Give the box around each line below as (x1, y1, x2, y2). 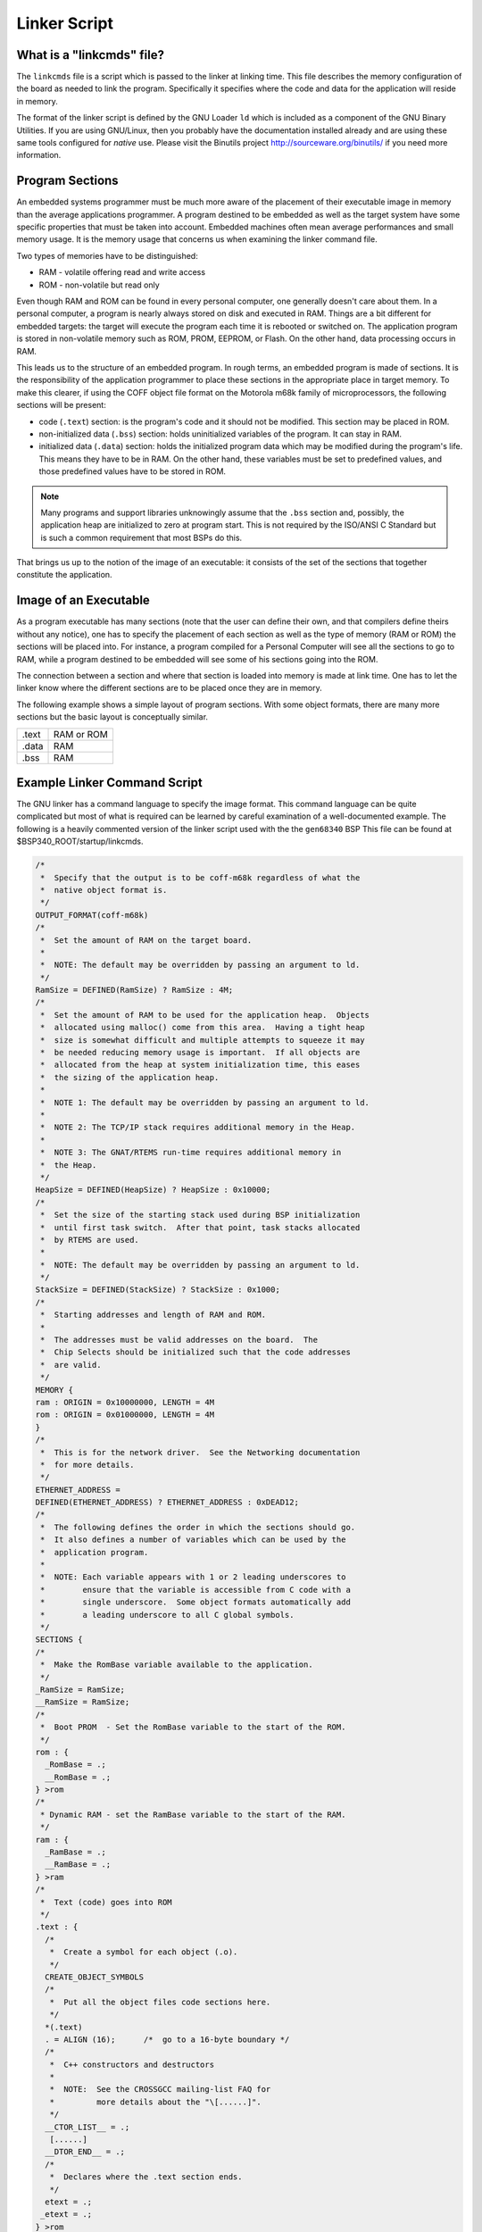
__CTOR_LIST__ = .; (45, 2121, 130, 2132)
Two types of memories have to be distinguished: (16, 250, 198, 261)
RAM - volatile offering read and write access (38, 267, 205, 278)
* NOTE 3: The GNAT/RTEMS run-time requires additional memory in (40, 1147, 342, 1158)
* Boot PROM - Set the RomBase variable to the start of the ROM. (40, 1722, 346, 1732)
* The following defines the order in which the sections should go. (40, 1522, 356, 1532)
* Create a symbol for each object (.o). (49, 1947, 238, 1957)
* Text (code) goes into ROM (40, 1897, 173, 1907)
